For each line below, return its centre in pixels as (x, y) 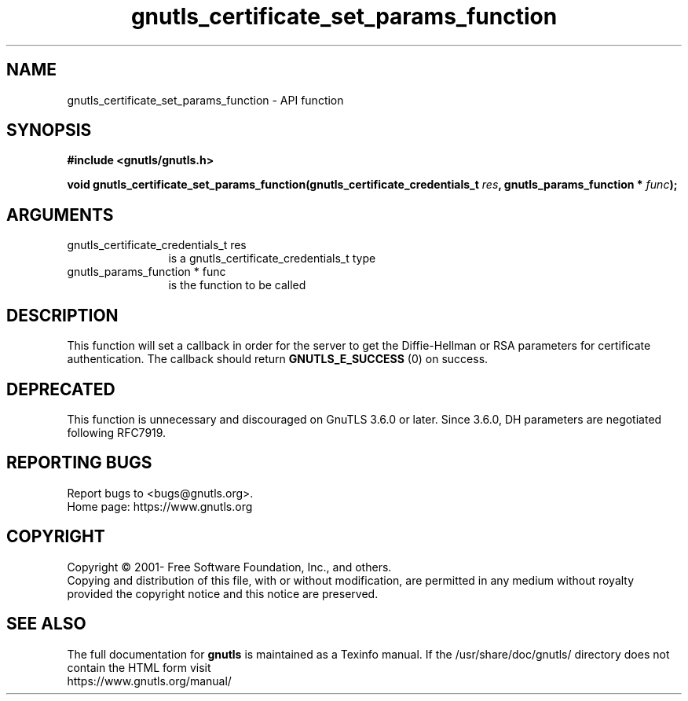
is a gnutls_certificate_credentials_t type (272, 259)
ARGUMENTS (60, 215)
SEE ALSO (46, 624)
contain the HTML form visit (139, 667)
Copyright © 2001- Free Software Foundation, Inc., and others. (229, 567)
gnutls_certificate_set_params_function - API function (205, 100)
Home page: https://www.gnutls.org (160, 506)
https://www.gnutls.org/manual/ (149, 681)
